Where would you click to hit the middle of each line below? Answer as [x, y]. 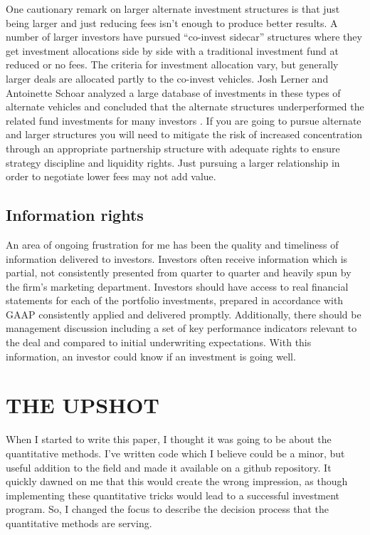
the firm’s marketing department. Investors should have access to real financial [177, 286]
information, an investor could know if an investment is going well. [151, 356]
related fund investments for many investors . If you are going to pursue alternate [184, 120]
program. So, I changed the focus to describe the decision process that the [167, 509]
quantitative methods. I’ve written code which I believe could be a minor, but [175, 453]
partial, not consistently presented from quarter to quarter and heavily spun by [179, 272]
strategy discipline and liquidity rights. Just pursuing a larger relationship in [173, 162]
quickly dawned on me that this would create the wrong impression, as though [177, 481]
